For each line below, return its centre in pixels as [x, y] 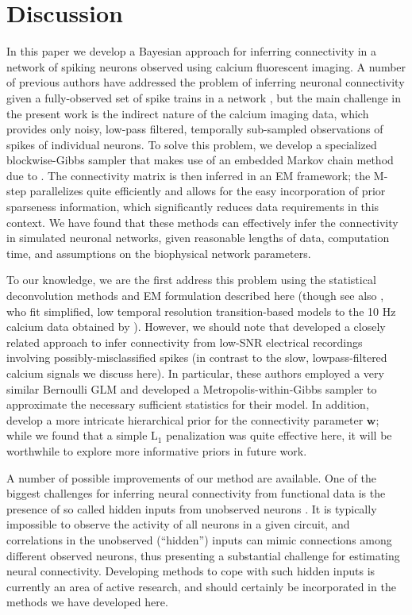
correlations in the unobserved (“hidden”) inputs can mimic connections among [199, 539]
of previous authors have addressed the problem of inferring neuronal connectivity [206, 82]
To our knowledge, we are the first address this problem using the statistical [191, 280]
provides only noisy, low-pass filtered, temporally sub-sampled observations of [195, 129]
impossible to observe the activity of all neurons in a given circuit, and [178, 524]
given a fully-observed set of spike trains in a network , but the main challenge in [204, 97]
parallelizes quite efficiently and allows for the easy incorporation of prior [208, 191]
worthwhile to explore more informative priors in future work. [157, 450]
